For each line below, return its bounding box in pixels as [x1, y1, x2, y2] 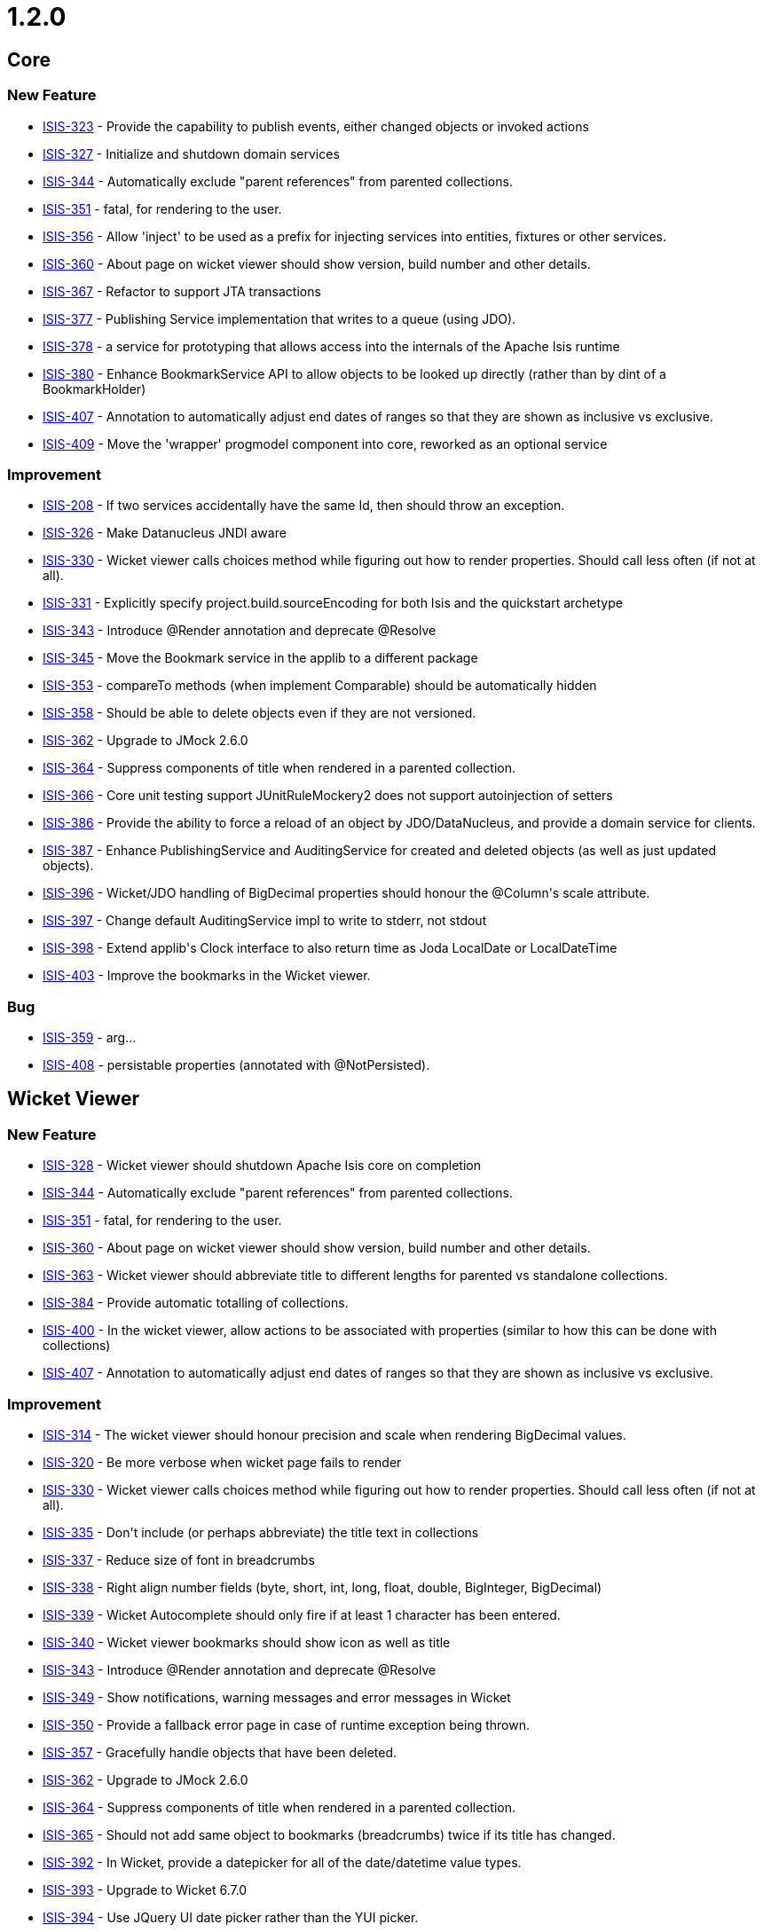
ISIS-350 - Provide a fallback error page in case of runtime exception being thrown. [43, 1717, 531, 1733]
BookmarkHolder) [43, 381, 146, 397]
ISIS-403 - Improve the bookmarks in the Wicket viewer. [43, 968, 371, 984]
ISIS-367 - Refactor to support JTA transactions [43, 283, 321, 299]
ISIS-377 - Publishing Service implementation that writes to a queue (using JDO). [43, 310, 516, 326]
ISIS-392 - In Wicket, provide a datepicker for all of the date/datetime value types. [43, 1855, 522, 1871]
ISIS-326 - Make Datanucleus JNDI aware [43, 525, 287, 541]
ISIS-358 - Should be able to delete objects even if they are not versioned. [43, 705, 476, 721]
